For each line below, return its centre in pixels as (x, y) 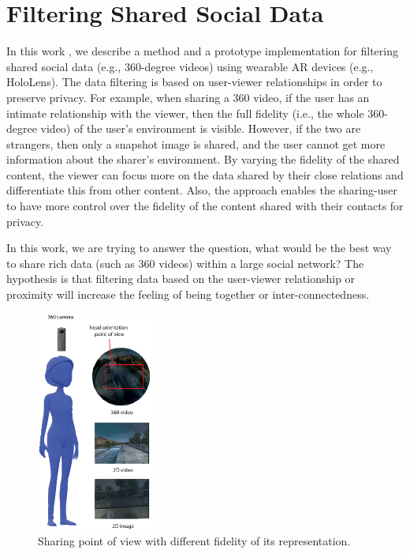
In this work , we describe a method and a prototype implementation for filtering (202, 51)
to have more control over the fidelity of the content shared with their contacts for (205, 206)
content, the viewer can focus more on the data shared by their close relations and (205, 174)
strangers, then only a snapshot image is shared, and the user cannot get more (196, 143)
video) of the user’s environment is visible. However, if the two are (201, 128)
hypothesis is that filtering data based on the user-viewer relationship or (181, 279)
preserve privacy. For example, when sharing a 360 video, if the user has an (188, 97)
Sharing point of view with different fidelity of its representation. (194, 541)
